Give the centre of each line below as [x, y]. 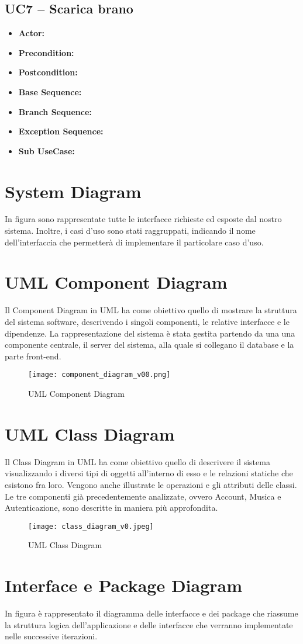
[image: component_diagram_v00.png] [99, 375]
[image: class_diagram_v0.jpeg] [91, 526]
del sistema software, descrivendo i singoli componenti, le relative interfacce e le [147, 321]
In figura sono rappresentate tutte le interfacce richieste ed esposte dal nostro [143, 219]
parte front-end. [33, 356]
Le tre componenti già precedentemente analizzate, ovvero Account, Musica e [143, 496]
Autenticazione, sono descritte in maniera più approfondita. [111, 508]
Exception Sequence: [61, 131]
